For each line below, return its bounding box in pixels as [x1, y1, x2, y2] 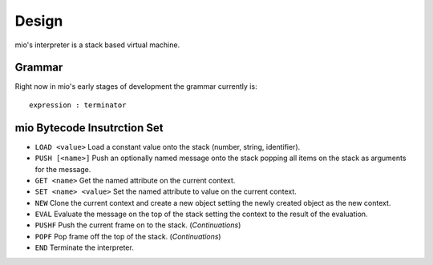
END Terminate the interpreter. [34, 243, 134, 252]
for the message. [34, 164, 91, 174]
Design [14, 12, 63, 30]
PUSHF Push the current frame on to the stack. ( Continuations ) [34, 220, 241, 230]
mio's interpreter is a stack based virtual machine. [14, 40, 180, 50]
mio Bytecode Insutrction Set [14, 121, 164, 135]
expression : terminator [29, 100, 127, 110]
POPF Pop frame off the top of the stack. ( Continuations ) [34, 231, 221, 241]
